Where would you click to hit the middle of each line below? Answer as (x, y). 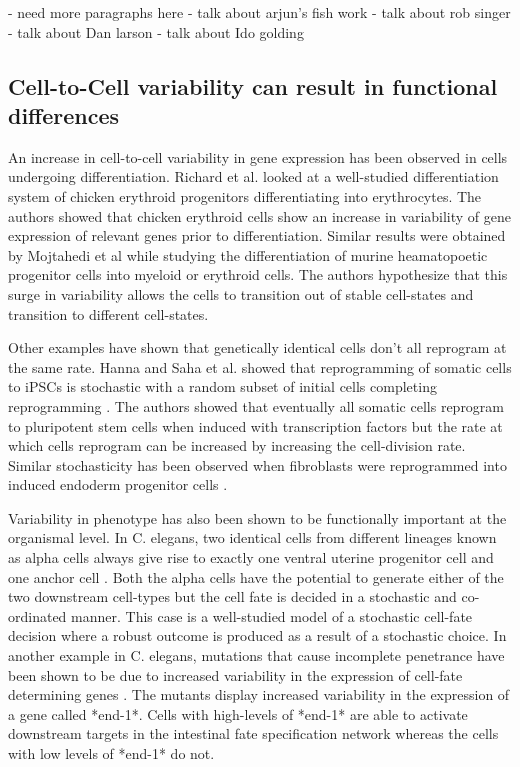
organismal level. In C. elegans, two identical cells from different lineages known (252, 537)
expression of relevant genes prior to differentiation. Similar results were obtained (257, 235)
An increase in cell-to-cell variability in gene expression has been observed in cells (258, 156)
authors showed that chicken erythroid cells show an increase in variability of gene (260, 215)
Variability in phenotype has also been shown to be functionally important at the (257, 517)
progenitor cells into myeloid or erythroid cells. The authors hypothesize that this (258, 274)
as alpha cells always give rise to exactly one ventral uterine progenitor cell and (251, 557)
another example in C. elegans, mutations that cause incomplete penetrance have (256, 655)
